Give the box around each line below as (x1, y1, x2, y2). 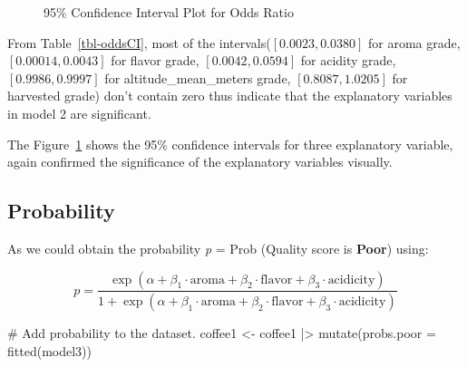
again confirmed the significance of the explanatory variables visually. (7, 152, 393, 171)
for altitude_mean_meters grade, (104, 68, 291, 87)
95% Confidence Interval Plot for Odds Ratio (44, 3, 294, 21)
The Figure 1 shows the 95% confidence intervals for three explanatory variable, (7, 134, 453, 153)
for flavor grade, (111, 51, 199, 70)
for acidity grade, (300, 51, 396, 70)
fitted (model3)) (7, 342, 92, 361)
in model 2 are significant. (7, 103, 151, 122)
